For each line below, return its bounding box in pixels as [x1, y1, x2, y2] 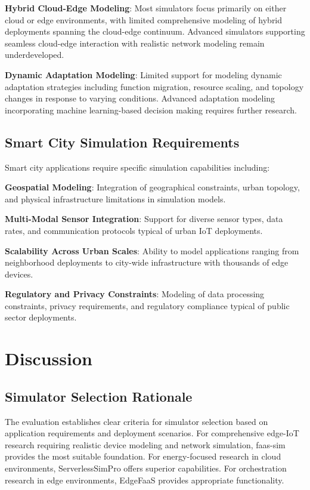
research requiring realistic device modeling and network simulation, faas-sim [5, 438, 286, 451]
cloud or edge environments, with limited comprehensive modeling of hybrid [5, 13, 283, 26]
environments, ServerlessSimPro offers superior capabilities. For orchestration [5, 462, 287, 474]
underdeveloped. [5, 48, 64, 61]
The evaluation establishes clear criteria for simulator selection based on [5, 415, 268, 427]
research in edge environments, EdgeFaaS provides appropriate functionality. [5, 473, 284, 486]
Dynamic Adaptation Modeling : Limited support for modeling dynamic [5, 68, 282, 81]
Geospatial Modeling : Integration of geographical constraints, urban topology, [5, 181, 300, 193]
